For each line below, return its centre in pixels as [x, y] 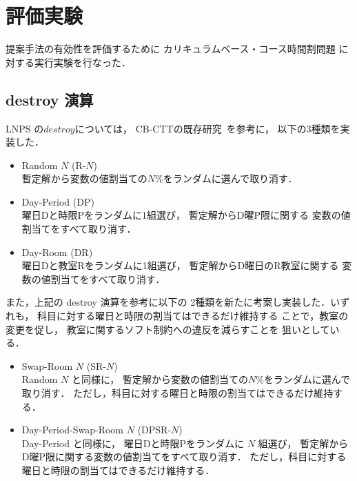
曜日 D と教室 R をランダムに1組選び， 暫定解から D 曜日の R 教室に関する [180, 265]
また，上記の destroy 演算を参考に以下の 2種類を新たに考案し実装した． [168, 302]
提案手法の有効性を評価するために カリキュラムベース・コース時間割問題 [171, 49]
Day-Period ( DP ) [58, 201]
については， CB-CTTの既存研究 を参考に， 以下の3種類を [207, 128]
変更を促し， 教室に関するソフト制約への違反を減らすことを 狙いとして [168, 329]
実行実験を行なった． [82, 62]
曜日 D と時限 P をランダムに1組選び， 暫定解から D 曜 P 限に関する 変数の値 [186, 215]
